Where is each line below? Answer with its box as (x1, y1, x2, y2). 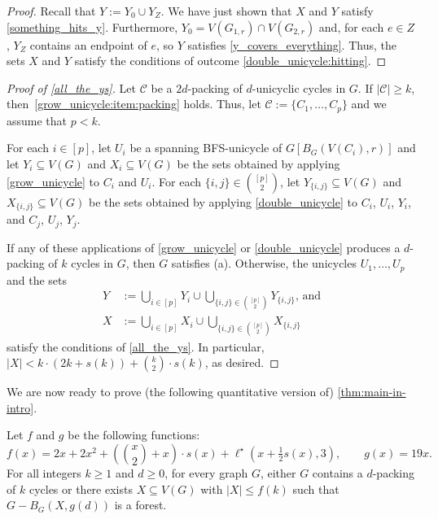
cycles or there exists (28, 480, 133, 497)
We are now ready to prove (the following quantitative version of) (7, 383, 334, 400)
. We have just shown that (160, 2, 292, 19)
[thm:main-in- (337, 383, 406, 400)
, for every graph (164, 464, 248, 481)
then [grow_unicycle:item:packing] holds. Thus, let (7, 95, 261, 112)
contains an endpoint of (29, 36, 147, 53)
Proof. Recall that (7, 2, 96, 19)
